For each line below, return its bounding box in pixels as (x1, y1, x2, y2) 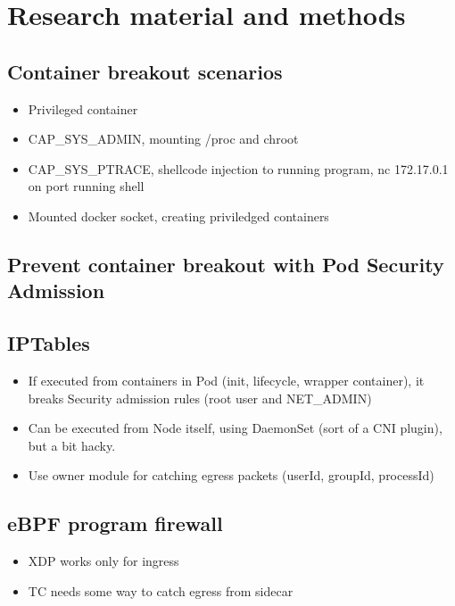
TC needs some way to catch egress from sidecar (28, 581, 294, 600)
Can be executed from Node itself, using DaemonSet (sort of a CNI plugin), (28, 419, 443, 437)
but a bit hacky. (28, 436, 116, 454)
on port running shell (28, 177, 145, 195)
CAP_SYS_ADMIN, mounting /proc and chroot (28, 129, 299, 148)
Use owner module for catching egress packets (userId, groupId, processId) (28, 466, 434, 485)
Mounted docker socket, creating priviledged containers (28, 206, 329, 225)
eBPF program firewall (7, 510, 223, 537)
